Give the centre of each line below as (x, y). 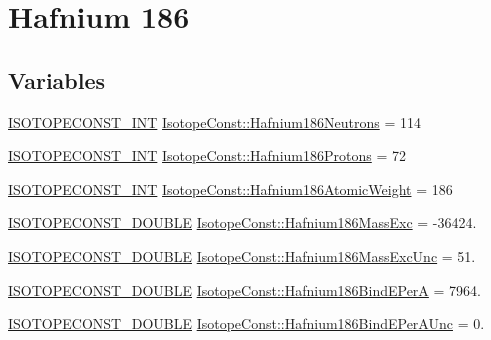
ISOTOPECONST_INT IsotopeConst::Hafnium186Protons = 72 (207, 155)
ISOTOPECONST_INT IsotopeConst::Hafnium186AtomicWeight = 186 (230, 188)
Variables (57, 79)
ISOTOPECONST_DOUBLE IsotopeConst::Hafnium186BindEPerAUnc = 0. (246, 323)
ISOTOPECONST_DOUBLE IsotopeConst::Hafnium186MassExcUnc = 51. (242, 255)
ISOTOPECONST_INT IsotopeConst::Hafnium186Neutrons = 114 (214, 121)
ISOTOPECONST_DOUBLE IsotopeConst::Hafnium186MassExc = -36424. (242, 222)
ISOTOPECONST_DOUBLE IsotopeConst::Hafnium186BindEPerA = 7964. (244, 289)
